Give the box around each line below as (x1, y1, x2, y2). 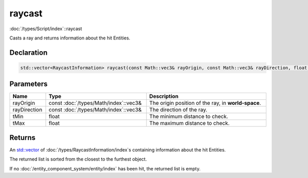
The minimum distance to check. (149, 113, 228, 120)
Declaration (9, 48, 48, 57)
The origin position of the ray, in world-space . (149, 100, 261, 107)
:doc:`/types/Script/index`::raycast (9, 26, 82, 32)
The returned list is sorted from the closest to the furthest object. (9, 156, 147, 162)
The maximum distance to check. (149, 120, 230, 127)
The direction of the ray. (149, 106, 207, 114)
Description (149, 93, 179, 100)
